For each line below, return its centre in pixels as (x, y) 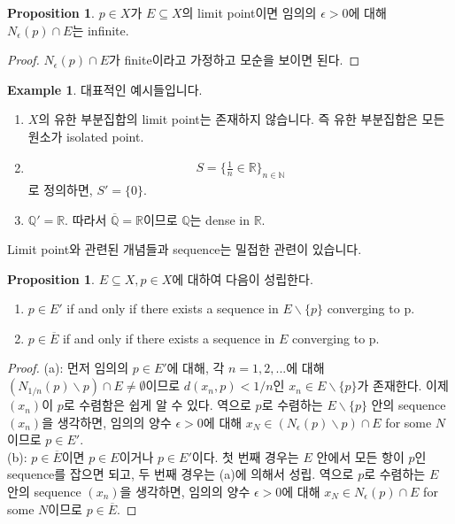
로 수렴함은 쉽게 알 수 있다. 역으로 (157, 405)
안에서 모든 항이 (360, 456)
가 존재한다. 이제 (403, 385)
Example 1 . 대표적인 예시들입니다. (105, 89)
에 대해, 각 (196, 368)
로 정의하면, (60, 189)
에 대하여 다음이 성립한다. (243, 278)
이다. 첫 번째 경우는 (245, 456)
